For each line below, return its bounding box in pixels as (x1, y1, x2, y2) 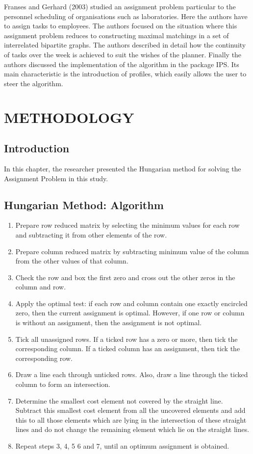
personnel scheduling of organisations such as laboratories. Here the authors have (4, 11, 248, 21)
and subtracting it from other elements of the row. (15, 229, 167, 239)
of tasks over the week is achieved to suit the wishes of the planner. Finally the (4, 49, 242, 59)
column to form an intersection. (15, 379, 110, 389)
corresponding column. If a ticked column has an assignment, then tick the (15, 343, 240, 354)
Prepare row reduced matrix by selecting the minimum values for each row (15, 220, 240, 230)
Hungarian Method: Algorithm (4, 197, 164, 212)
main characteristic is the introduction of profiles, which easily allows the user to (4, 69, 247, 79)
